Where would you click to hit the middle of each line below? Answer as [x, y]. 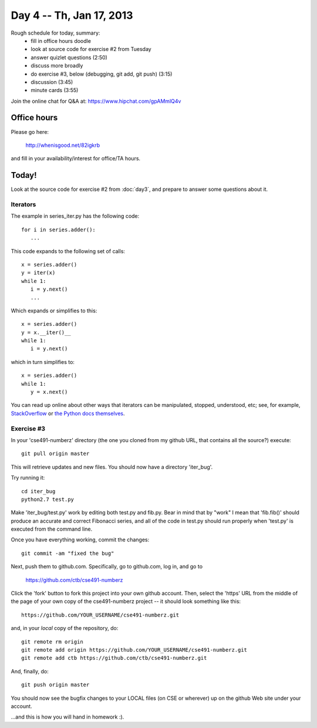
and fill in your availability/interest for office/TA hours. [76, 159]
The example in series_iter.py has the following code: [75, 216]
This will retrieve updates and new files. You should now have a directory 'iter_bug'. [112, 467]
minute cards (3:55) [55, 90]
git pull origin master [55, 454]
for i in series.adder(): [59, 230]
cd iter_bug [38, 491]
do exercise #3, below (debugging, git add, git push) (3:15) [102, 74]
